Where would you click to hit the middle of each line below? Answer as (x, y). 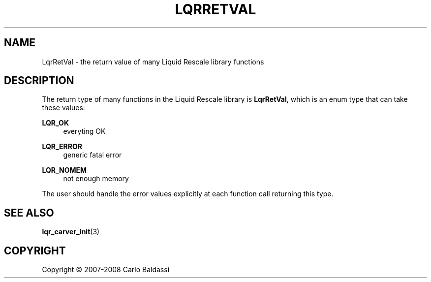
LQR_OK (55, 123)
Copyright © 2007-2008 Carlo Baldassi (106, 270)
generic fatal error (92, 155)
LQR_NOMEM (64, 170)
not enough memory (96, 179)
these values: (63, 108)
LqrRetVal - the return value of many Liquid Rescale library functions (153, 62)
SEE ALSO (29, 213)
